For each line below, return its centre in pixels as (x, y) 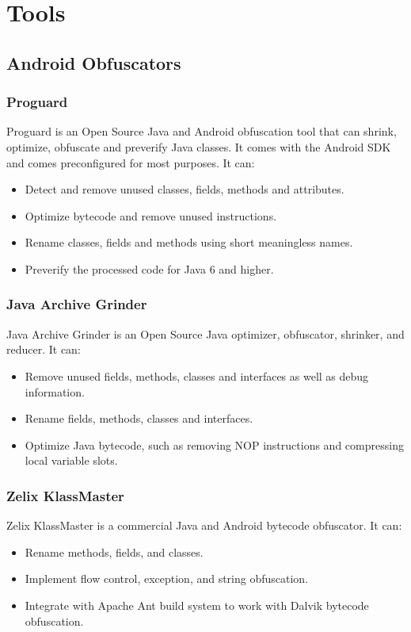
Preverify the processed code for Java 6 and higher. (149, 268)
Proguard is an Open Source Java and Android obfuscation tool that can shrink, (202, 131)
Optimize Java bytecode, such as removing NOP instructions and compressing (214, 444)
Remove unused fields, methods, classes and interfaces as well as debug (197, 375)
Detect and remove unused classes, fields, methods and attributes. (185, 189)
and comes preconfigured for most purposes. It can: (131, 162)
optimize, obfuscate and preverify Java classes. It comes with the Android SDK (199, 146)
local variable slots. (71, 460)
